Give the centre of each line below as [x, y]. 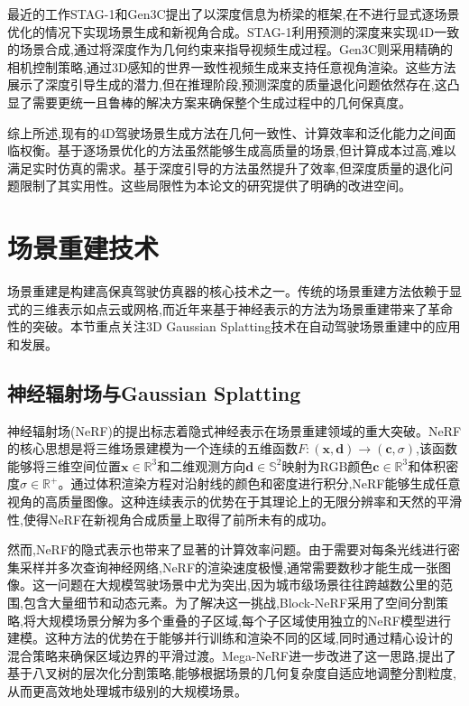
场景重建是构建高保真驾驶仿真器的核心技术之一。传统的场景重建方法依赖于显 [234, 291]
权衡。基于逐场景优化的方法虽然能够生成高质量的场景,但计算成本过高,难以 [238, 150]
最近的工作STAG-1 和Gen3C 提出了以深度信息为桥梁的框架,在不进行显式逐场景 [234, 14]
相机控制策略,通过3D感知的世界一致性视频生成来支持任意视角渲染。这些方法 [232, 66]
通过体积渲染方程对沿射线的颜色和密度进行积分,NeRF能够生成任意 [266, 483]
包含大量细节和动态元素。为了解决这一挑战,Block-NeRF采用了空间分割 [230, 602]
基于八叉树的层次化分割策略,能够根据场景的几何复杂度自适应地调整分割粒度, [232, 673]
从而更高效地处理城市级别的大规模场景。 [127, 690]
